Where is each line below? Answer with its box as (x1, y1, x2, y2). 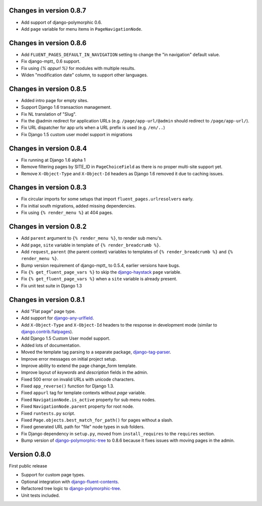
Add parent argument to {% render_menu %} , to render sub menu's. (21, 235, 163, 241)
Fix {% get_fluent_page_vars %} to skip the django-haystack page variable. (21, 269, 182, 275)
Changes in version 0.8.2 (9, 223, 87, 231)
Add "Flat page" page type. (21, 308, 76, 314)
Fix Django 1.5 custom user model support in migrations (21, 131, 133, 137)
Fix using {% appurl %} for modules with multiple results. (21, 65, 136, 71)
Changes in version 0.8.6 (9, 39, 87, 47)
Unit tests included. (21, 492, 60, 498)
